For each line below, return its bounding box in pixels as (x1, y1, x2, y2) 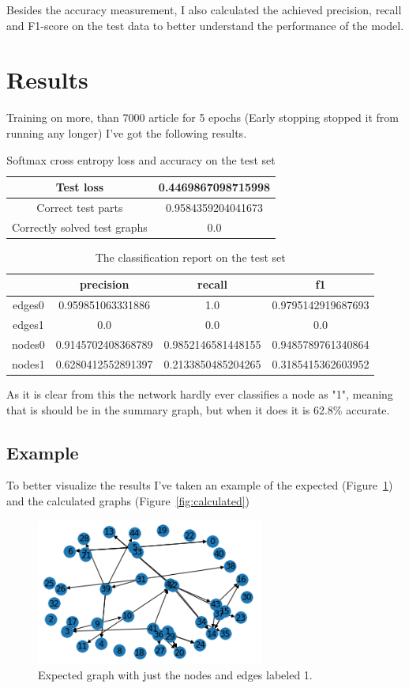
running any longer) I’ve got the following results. (6, 124, 247, 141)
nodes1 (12, 355, 45, 372)
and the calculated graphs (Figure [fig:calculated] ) (6, 492, 250, 508)
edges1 (12, 316, 44, 333)
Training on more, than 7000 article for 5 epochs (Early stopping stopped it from (6, 109, 399, 126)
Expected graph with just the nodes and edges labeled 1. (38, 667, 313, 683)
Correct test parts (36, 198, 123, 215)
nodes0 (12, 336, 45, 352)
